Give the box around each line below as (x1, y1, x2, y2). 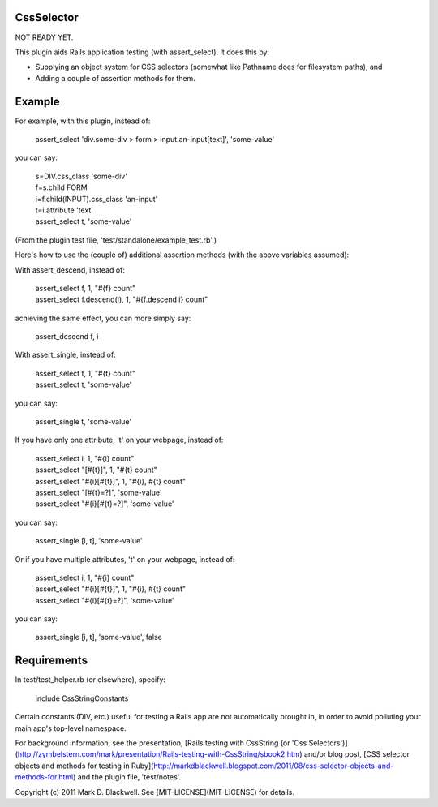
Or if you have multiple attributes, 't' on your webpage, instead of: (15, 554, 235, 564)
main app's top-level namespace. (15, 723, 127, 733)
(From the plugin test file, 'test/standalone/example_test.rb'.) (15, 235, 217, 245)
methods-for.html (15, 772, 74, 782)
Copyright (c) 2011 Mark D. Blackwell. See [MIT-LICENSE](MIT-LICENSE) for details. (15, 787, 295, 796)
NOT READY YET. (15, 32, 74, 42)
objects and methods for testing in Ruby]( (15, 761, 154, 771)
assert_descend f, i (35, 332, 99, 341)
